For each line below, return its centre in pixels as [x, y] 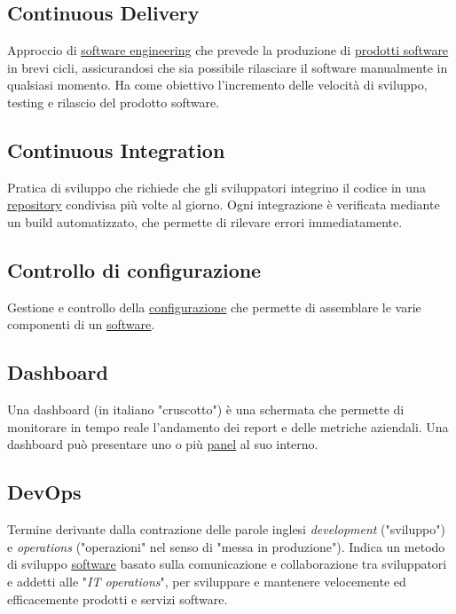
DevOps [44, 492]
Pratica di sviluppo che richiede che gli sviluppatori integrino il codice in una [216, 187]
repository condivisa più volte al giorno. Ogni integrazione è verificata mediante [224, 205]
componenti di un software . [81, 324]
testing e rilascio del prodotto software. [114, 102]
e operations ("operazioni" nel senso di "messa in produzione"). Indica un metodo [226, 546]
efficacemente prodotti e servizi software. [118, 598]
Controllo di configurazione [134, 269]
